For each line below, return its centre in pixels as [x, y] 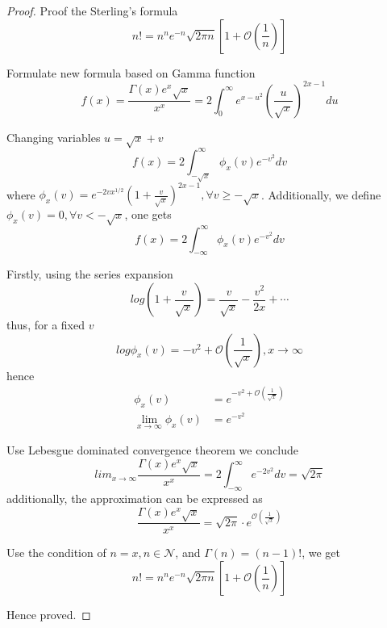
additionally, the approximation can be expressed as [135, 498]
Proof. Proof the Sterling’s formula [92, 10]
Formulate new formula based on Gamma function [131, 72]
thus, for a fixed [46, 325]
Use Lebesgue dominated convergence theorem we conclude [153, 450]
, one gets [148, 214]
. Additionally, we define [321, 194]
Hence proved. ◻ [49, 614]
